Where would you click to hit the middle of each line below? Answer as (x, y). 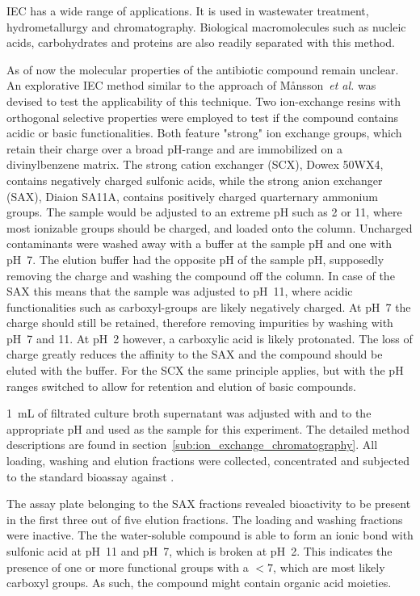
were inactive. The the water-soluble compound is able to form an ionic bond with (210, 535)
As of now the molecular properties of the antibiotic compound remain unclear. (203, 69)
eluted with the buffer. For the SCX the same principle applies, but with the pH (205, 370)
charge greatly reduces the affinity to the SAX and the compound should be (195, 354)
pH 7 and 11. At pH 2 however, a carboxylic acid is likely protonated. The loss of (210, 338)
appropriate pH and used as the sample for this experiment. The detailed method (208, 428)
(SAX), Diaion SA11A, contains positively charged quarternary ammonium (192, 196)
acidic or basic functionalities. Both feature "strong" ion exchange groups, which (204, 133)
